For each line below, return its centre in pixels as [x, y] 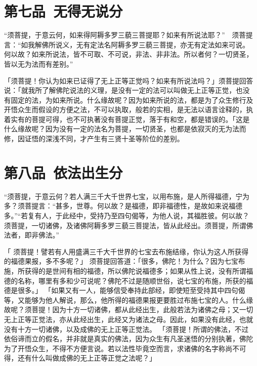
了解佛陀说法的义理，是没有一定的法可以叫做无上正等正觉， [139, 90]
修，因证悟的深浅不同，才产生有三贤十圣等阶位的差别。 [94, 139]
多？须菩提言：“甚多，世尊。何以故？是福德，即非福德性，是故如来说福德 [123, 206]
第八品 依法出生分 [64, 172]
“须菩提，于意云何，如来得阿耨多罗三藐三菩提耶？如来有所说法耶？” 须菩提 [128, 35]
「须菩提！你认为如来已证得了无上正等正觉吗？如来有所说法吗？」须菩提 [122, 80]
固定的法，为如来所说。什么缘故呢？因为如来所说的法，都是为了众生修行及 [132, 100]
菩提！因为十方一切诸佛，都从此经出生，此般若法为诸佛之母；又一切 [142, 309]
